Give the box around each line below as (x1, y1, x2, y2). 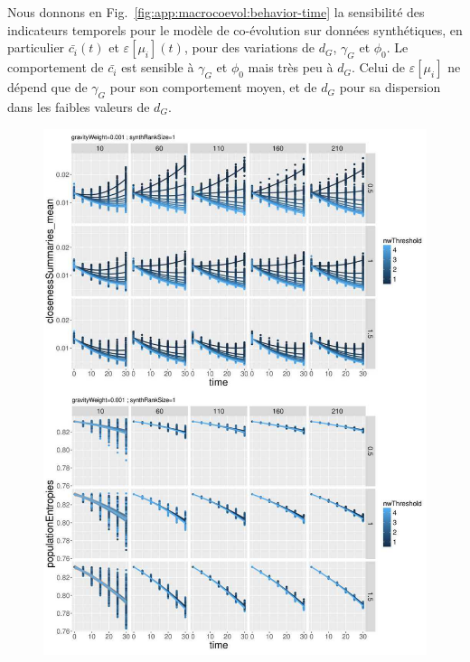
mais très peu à (248, 58, 334, 77)
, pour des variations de (183, 38, 315, 57)
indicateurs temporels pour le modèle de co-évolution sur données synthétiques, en (7, 20, 463, 39)
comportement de (7, 58, 104, 77)
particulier (7, 38, 65, 57)
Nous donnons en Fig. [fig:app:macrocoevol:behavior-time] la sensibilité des (7, 3, 425, 21)
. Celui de (351, 58, 406, 77)
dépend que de (7, 78, 88, 97)
